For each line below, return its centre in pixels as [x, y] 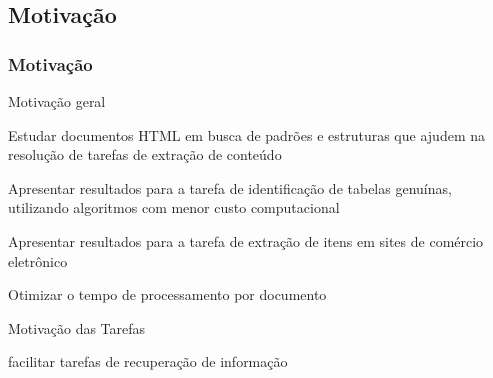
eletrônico [38, 260]
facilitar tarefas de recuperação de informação [148, 361]
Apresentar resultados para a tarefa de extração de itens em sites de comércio [246, 240]
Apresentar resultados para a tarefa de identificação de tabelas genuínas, [230, 187]
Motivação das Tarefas [77, 327]
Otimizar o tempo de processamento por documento [167, 294]
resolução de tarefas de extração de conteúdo [145, 154]
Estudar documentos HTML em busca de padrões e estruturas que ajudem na [246, 134]
